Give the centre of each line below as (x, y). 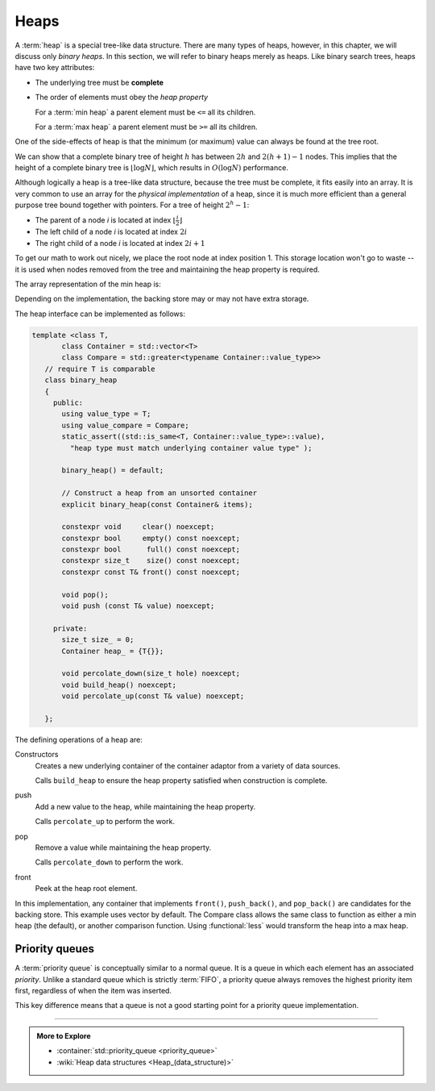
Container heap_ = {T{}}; (113, 651)
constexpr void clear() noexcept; (138, 527)
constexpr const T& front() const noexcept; (151, 572)
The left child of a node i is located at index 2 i (111, 232)
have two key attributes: (55, 68)
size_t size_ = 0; (98, 640)
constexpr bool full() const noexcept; (151, 550)
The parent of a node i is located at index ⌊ (106, 220)
